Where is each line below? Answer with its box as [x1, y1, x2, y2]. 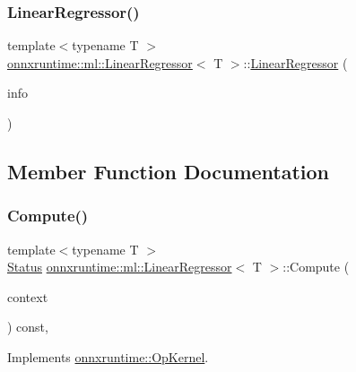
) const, [7, 317, 48, 336]
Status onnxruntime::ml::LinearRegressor [7, 257, 232, 276]
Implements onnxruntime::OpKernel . [7, 347, 209, 366]
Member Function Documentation [7, 157, 330, 185]
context [7, 287, 48, 306]
